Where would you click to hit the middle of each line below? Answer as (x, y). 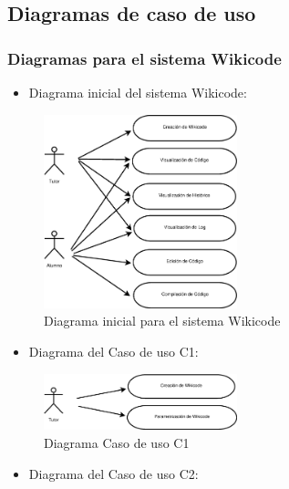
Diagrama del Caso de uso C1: (114, 351)
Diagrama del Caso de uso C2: (114, 473)
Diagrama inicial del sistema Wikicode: (138, 92)
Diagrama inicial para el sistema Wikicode (162, 321)
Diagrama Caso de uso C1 (117, 442)
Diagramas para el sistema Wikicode (144, 58)
